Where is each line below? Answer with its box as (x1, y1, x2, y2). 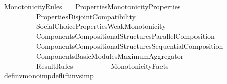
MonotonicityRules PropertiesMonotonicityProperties (4, 1, 181, 11)
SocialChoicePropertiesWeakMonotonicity (36, 21, 166, 31)
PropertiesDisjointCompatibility (36, 11, 136, 21)
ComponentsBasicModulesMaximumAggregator (36, 50, 184, 61)
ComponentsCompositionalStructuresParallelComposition (36, 30, 215, 41)
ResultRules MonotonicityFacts (36, 60, 169, 71)
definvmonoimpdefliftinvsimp (4, 70, 94, 81)
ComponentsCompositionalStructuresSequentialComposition (36, 40, 223, 51)
